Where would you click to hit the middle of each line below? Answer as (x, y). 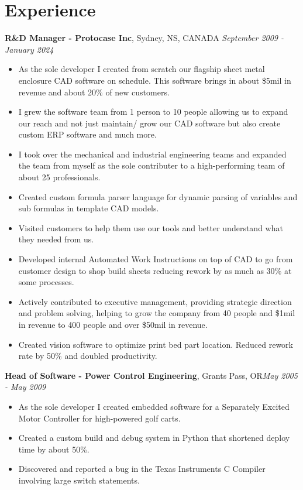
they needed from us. (56, 239)
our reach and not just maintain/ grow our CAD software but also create (149, 123)
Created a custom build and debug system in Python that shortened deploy (154, 438)
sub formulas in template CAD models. (89, 208)
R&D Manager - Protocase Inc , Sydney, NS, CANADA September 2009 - (144, 38)
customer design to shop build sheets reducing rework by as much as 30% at (155, 270)
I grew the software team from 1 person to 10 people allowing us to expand (153, 112)
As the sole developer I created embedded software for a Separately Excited (154, 406)
